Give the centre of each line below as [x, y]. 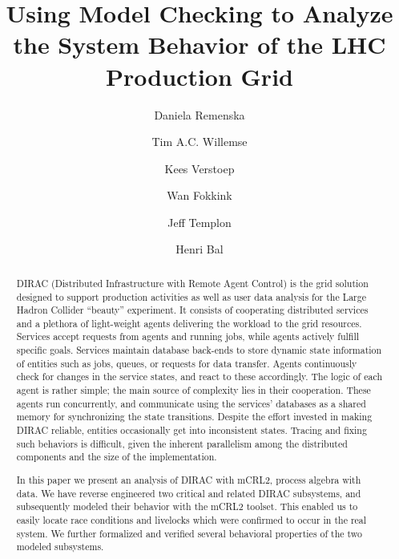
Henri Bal [199, 249]
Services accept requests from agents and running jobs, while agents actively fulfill [188, 336]
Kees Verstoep [199, 168]
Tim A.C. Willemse [199, 142]
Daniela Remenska [199, 114]
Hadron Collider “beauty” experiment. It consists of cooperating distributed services [192, 310]
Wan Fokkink [199, 195]
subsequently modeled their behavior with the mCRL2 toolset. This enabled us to [187, 506]
